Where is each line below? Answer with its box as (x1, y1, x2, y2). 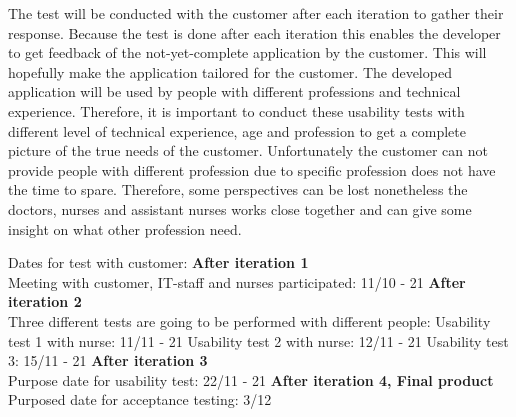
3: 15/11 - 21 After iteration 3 (8, 350, 208, 371)
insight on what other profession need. (8, 218, 242, 239)
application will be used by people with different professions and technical (8, 81, 461, 102)
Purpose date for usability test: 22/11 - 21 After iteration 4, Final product (8, 369, 494, 390)
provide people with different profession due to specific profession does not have (8, 159, 496, 180)
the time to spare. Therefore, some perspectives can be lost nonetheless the (8, 179, 468, 200)
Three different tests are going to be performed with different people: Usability (8, 310, 491, 331)
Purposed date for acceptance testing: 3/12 (8, 389, 272, 410)
